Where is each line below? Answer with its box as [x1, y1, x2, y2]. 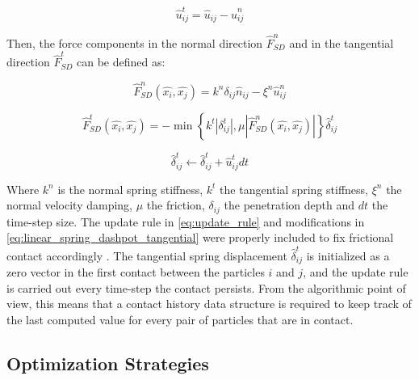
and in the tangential [289, 34, 394, 51]
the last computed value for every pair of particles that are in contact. [6, 310, 354, 327]
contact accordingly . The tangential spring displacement [6, 247, 287, 264]
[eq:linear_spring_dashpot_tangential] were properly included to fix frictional [6, 229, 394, 246]
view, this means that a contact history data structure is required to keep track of [6, 295, 412, 312]
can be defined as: [76, 53, 166, 70]
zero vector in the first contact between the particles [6, 264, 265, 281]
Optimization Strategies [6, 350, 209, 375]
